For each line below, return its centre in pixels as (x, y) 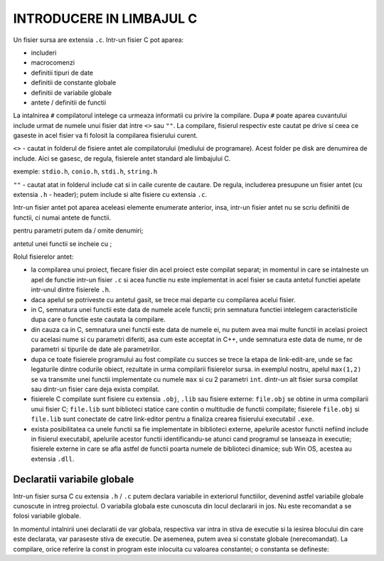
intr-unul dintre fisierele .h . (71, 290)
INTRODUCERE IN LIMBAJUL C (105, 18)
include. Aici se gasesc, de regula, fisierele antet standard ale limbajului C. (122, 158)
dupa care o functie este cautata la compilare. (98, 319)
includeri (44, 53)
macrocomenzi (53, 63)
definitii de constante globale (74, 82)
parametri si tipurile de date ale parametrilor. (96, 349)
